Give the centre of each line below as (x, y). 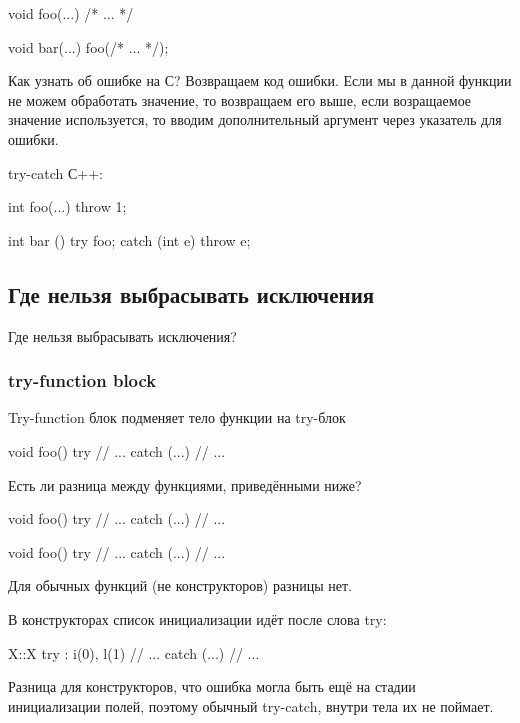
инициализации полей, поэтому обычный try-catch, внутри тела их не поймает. (251, 705)
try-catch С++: (55, 172)
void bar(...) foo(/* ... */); (88, 46)
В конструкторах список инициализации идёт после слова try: (197, 618)
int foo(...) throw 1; (67, 206)
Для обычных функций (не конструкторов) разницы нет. (180, 585)
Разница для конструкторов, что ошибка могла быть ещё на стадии (212, 686)
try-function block (82, 380)
